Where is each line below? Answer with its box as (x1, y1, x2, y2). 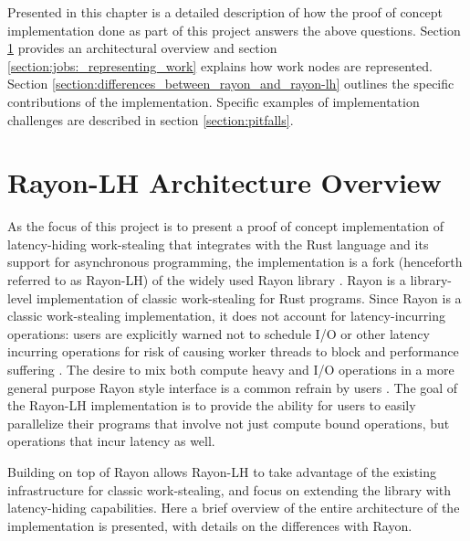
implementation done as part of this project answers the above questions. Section (7, 20, 461, 39)
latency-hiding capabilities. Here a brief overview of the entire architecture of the (7, 498, 460, 517)
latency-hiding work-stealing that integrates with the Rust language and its (7, 234, 429, 253)
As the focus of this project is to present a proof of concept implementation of (7, 217, 444, 236)
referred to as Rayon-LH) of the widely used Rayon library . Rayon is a (7, 270, 406, 290)
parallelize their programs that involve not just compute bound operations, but (7, 413, 450, 432)
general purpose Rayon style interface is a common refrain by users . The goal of (7, 377, 458, 397)
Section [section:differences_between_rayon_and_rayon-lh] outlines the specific (7, 74, 454, 93)
